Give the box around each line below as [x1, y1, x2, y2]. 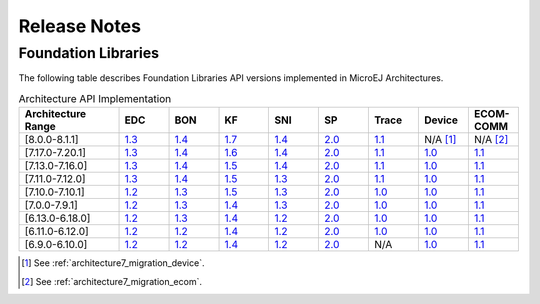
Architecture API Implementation [18, 91, 172, 105]
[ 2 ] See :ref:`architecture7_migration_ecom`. [21, 275, 202, 287]
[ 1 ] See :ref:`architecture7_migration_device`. [21, 257, 205, 269]
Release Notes [18, 15, 142, 37]
